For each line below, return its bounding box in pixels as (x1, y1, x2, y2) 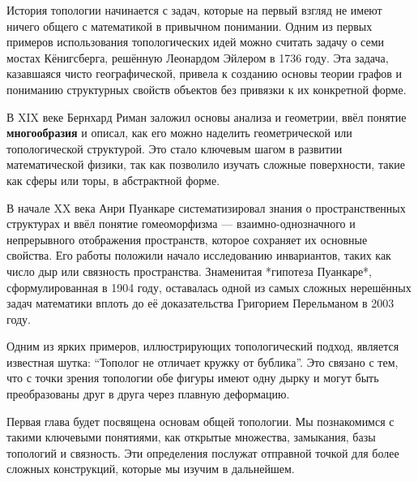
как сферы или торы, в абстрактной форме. (6, 171, 220, 188)
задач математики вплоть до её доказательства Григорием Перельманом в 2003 (6, 295, 395, 312)
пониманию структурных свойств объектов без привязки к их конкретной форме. (6, 80, 407, 97)
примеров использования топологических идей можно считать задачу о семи (6, 33, 385, 50)
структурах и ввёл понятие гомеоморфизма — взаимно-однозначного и (6, 215, 356, 232)
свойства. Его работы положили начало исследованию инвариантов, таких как (6, 247, 391, 264)
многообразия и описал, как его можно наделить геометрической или (6, 124, 352, 141)
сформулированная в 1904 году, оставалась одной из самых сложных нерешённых (6, 278, 412, 295)
